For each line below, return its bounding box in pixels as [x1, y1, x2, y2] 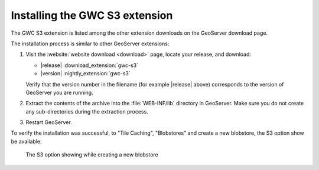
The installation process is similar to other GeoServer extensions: [11, 40, 170, 47]
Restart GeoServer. [25, 119, 72, 126]
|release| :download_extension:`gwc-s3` [40, 62, 139, 69]
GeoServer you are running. [25, 89, 94, 96]
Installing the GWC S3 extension [11, 9, 173, 22]
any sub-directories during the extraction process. [25, 108, 149, 115]
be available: [11, 138, 42, 145]
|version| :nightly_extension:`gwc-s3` [40, 70, 131, 77]
